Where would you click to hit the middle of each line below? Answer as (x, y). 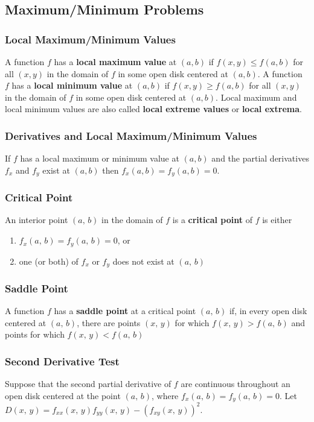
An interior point (37, 220)
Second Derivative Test (62, 361)
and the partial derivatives (260, 158)
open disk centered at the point (63, 395)
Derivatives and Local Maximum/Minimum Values (131, 135)
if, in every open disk (268, 311)
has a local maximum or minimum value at (100, 158)
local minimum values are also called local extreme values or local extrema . (153, 109)
